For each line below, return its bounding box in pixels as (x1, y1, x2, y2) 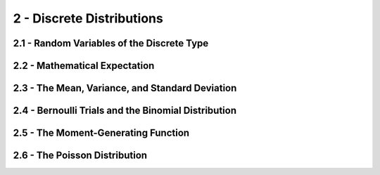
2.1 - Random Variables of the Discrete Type (13, 37, 209, 49)
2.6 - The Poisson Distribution (13, 150, 148, 162)
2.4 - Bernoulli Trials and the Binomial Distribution (13, 105, 237, 117)
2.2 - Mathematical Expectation (13, 60, 155, 72)
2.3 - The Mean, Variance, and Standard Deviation (13, 82, 237, 94)
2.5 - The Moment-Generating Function (13, 127, 190, 139)
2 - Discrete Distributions (13, 11, 163, 26)
